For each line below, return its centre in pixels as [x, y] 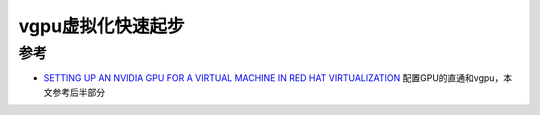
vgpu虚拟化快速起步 [101, 26]
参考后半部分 [78, 92]
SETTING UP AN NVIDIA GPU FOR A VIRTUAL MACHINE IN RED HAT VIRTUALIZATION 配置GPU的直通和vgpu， [273, 78]
